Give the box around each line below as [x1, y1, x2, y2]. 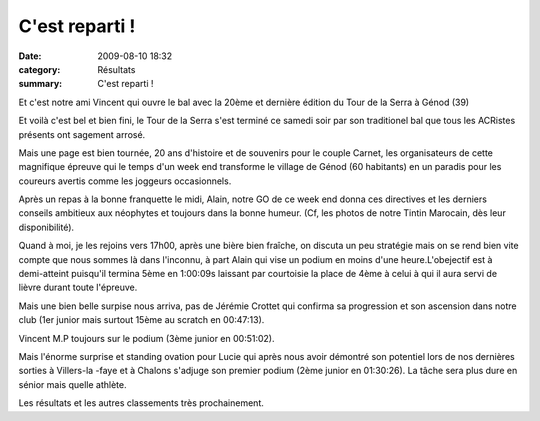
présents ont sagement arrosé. [18, 128, 146, 140]
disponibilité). [18, 221, 75, 233]
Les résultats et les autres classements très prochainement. [18, 397, 264, 409]
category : [18, 63, 61, 75]
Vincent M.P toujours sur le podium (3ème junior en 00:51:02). [18, 332, 275, 344]
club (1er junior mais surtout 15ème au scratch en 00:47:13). [18, 314, 265, 326]
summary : [18, 78, 63, 90]
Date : [18, 50, 42, 62]
